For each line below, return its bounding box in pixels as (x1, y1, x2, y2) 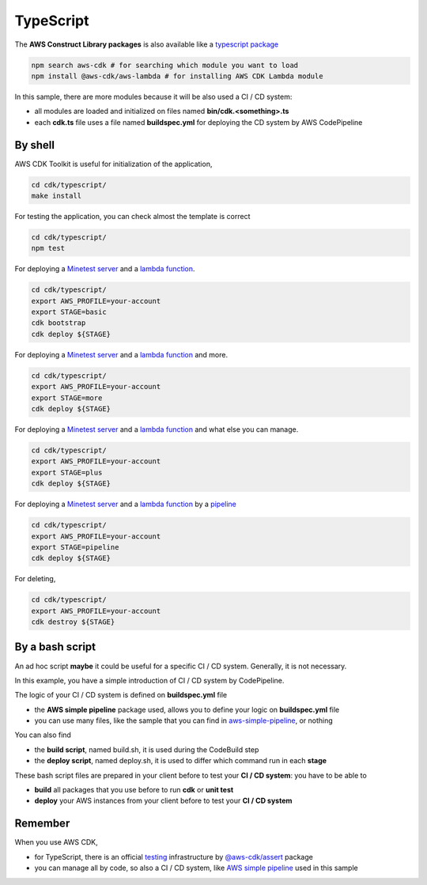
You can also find (14, 730, 71, 739)
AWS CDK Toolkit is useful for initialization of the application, (14, 159, 213, 168)
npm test (31, 244, 66, 253)
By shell (14, 138, 55, 152)
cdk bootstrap (31, 319, 86, 327)
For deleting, (14, 574, 56, 584)
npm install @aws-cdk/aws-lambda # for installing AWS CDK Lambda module (31, 71, 323, 81)
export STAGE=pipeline (31, 543, 119, 551)
